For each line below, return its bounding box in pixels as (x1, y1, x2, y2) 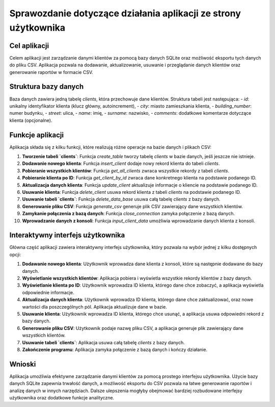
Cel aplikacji (9, 41, 49, 50)
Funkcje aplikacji (9, 131, 64, 139)
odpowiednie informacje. (22, 289, 75, 295)
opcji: (9, 251, 21, 258)
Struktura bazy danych (9, 82, 84, 91)
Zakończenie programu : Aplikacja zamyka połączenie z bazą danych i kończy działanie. (22, 346, 208, 352)
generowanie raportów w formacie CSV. (9, 69, 94, 75)
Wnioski (9, 360, 36, 368)
